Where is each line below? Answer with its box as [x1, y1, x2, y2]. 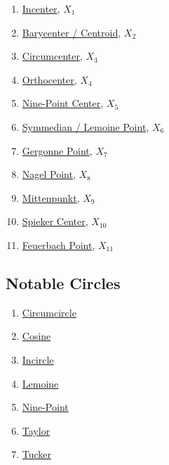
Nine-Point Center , [22, 96, 104, 110]
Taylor [22, 423, 50, 438]
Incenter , [22, 1, 60, 15]
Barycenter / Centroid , [22, 25, 121, 39]
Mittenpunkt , [22, 190, 80, 205]
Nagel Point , [22, 167, 76, 181]
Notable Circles [6, 272, 121, 293]
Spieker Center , [22, 214, 88, 229]
